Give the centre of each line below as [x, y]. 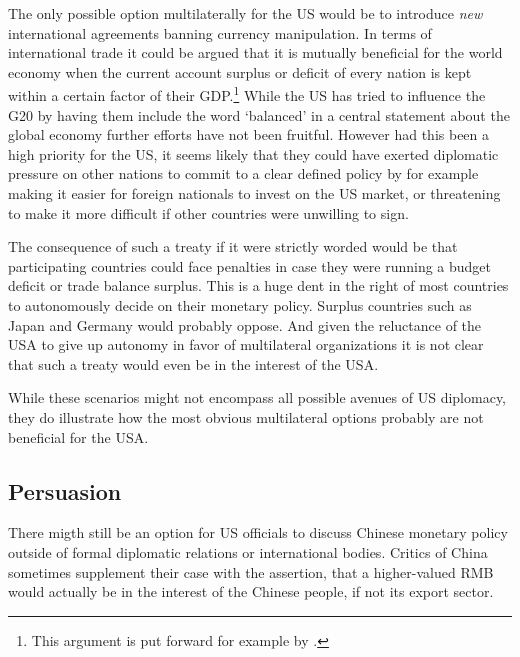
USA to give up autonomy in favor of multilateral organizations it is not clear [246, 344]
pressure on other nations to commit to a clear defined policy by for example [243, 173]
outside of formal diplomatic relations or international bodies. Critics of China [248, 551]
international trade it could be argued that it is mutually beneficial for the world [255, 52]
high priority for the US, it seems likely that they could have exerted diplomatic [253, 153]
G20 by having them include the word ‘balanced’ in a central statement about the [259, 114]
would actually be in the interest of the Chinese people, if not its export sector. [251, 591]
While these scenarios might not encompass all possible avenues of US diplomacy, [257, 397]
